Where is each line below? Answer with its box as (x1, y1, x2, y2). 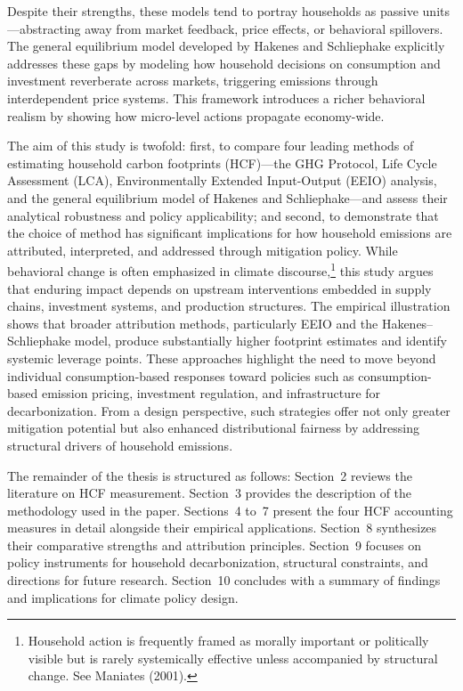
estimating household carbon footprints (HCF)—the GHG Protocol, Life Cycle (7, 153, 437, 172)
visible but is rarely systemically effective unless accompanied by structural (28, 648, 438, 667)
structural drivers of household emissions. (7, 435, 233, 454)
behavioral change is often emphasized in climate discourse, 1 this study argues (7, 259, 434, 280)
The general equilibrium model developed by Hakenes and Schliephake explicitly (7, 37, 445, 55)
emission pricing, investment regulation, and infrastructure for (41, 384, 381, 402)
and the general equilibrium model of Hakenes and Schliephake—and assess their (7, 188, 448, 207)
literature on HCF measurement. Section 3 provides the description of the (7, 484, 412, 502)
